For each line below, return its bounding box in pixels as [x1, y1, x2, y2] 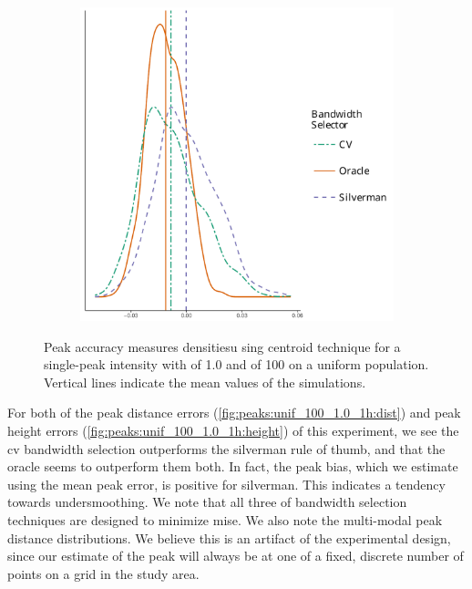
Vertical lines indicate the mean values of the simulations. [44, 372, 366, 391]
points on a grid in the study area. [7, 563, 200, 583]
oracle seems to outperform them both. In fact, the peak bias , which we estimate [7, 457, 458, 476]
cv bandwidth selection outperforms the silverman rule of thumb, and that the [7, 439, 446, 458]
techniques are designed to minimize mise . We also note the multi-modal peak [7, 510, 443, 529]
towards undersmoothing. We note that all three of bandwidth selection [7, 492, 407, 511]
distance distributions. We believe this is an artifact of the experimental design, [7, 528, 451, 547]
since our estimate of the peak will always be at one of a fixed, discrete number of [7, 546, 464, 565]
